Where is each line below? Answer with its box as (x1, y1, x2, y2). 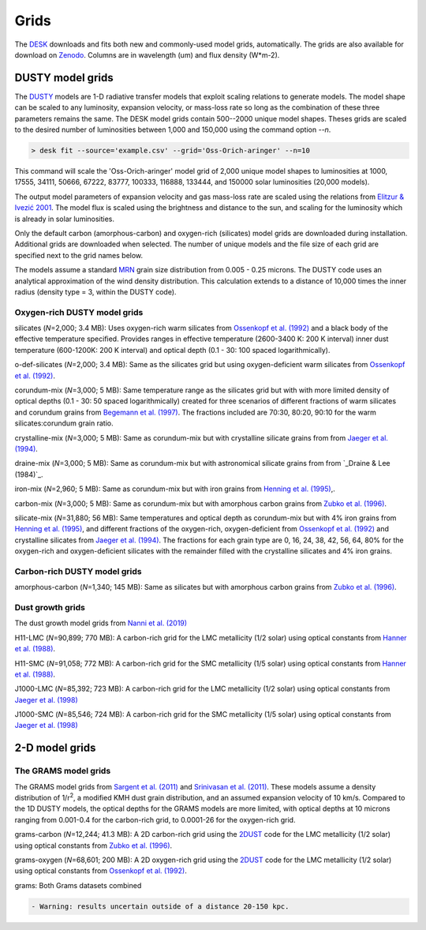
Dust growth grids (14, 602, 86, 613)
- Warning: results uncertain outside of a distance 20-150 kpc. (31, 902, 290, 911)
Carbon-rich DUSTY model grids (14, 565, 142, 576)
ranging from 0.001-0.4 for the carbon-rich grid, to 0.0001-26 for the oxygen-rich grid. (14, 815, 296, 824)
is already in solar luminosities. (14, 214, 114, 223)
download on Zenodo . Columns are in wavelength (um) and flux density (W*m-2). (14, 50, 280, 59)
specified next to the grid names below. (14, 250, 144, 260)
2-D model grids (14, 741, 96, 755)
